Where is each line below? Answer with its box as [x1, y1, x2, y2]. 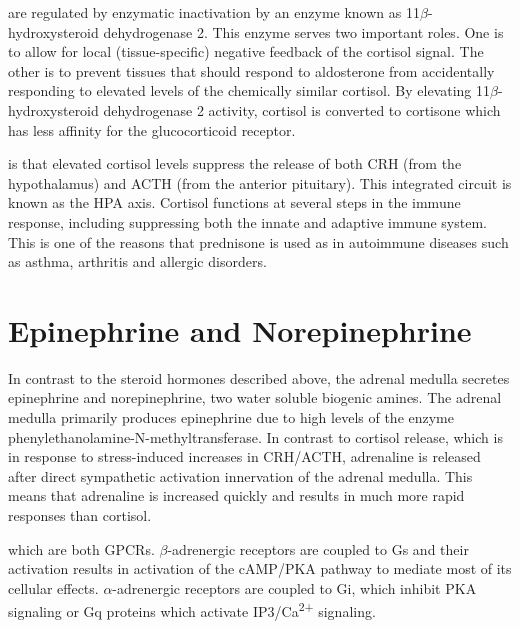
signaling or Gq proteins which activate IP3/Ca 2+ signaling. [8, 598, 376, 622]
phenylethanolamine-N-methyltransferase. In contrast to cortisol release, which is [8, 426, 503, 447]
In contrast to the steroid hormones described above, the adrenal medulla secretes [8, 367, 510, 388]
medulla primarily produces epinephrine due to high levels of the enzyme [8, 407, 454, 428]
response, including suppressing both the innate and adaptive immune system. [8, 211, 487, 232]
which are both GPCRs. [8, 538, 155, 559]
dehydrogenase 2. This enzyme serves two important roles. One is [103, 21, 504, 42]
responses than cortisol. [8, 505, 152, 525]
